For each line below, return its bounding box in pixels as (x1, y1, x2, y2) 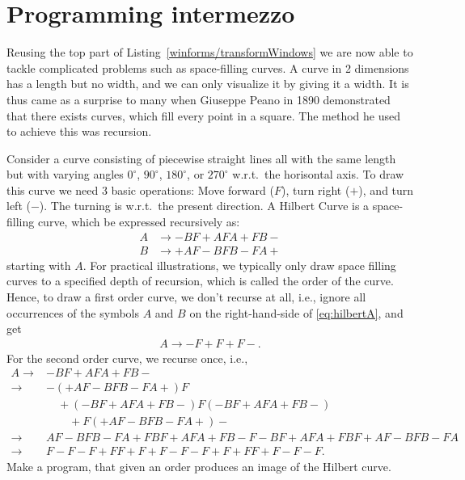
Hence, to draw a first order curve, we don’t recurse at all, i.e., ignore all (6, 288, 366, 305)
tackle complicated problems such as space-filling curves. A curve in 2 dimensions (6, 59, 409, 76)
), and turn (358, 181, 414, 198)
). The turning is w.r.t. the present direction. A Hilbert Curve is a (39, 197, 370, 214)
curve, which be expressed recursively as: (37, 213, 240, 230)
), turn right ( (281, 181, 350, 198)
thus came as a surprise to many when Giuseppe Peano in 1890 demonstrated (6, 91, 391, 107)
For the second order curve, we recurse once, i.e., (6, 349, 248, 366)
